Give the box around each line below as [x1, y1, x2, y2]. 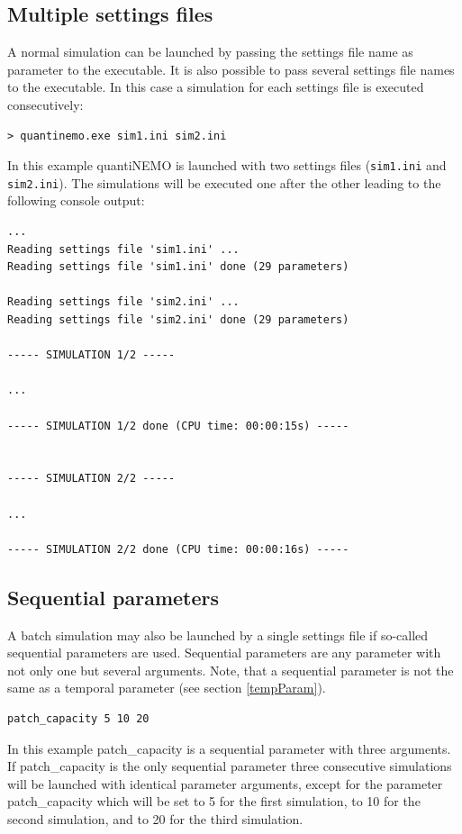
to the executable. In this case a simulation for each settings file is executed [7, 77, 424, 96]
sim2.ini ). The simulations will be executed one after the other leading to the [7, 173, 441, 192]
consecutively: [7, 95, 84, 113]
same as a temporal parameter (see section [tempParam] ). [7, 678, 326, 697]
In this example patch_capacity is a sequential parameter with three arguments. [7, 739, 451, 757]
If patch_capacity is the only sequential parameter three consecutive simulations [7, 757, 452, 775]
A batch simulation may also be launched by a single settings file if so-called [7, 625, 429, 644]
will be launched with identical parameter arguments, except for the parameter [7, 774, 443, 793]
